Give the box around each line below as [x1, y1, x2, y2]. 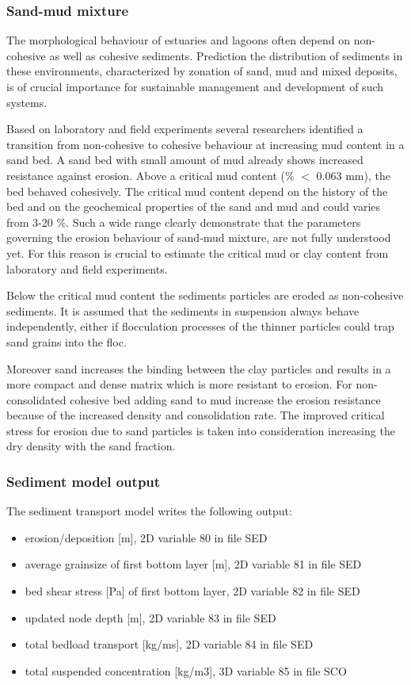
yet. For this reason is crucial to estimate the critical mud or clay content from [6, 244, 389, 261]
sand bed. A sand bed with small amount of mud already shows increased [6, 151, 363, 168]
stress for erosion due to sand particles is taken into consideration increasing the [6, 422, 395, 438]
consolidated [6, 391, 67, 408]
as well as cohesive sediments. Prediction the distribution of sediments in [49, 47, 403, 63]
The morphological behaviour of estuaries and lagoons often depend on [6, 32, 350, 48]
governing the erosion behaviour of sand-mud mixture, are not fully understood [6, 229, 391, 246]
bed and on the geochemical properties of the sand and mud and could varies [6, 198, 381, 215]
